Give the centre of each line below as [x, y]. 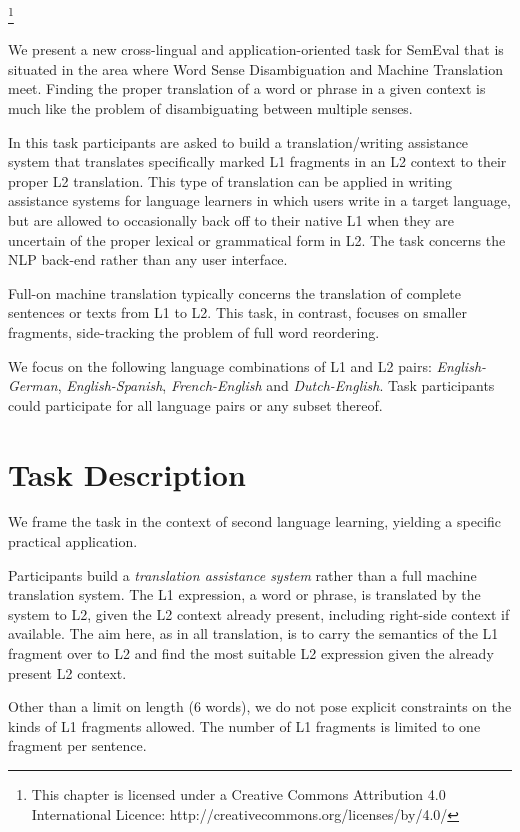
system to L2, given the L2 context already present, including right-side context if [259, 613]
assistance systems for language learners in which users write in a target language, [259, 200]
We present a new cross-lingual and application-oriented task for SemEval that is [256, 49]
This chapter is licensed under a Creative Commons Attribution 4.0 [238, 794]
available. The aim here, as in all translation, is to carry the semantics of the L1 [253, 633]
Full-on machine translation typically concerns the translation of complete [234, 292]
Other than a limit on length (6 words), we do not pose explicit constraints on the [260, 706]
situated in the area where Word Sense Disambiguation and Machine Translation [255, 68]
